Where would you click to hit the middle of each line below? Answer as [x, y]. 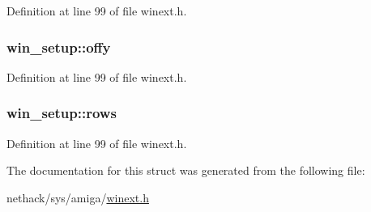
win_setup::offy [59, 47]
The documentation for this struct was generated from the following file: [186, 170]
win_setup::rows [62, 113]
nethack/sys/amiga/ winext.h [78, 197]
